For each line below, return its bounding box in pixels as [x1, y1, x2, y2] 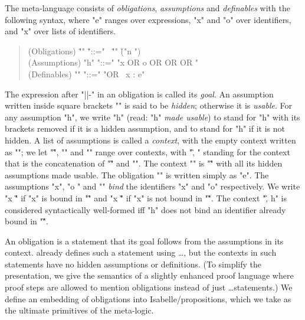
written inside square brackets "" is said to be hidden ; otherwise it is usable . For [5, 99, 292, 112]
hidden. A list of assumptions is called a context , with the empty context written [5, 133, 296, 146]
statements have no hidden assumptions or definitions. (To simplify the [5, 257, 261, 270]
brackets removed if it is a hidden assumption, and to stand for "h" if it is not [5, 122, 286, 135]
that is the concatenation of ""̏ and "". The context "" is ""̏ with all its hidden [5, 157, 283, 169]
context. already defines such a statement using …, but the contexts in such [5, 246, 277, 259]
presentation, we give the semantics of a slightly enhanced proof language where [5, 269, 294, 282]
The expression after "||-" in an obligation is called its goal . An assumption [5, 87, 274, 100]
